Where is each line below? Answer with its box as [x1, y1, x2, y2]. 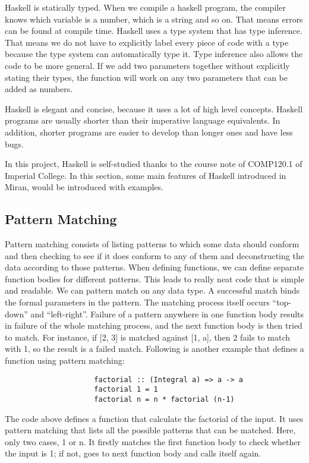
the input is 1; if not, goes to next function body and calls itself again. [5, 447, 261, 459]
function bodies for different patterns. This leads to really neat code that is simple [5, 272, 304, 285]
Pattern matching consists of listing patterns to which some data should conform [5, 238, 299, 250]
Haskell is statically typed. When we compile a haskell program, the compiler [5, 1, 286, 13]
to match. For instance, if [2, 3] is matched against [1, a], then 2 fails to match [5, 330, 291, 343]
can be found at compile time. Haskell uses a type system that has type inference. [5, 24, 302, 37]
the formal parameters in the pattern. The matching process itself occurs [5, 296, 270, 308]
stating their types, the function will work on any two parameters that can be [5, 71, 288, 83]
